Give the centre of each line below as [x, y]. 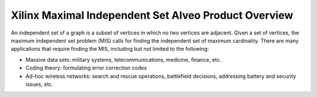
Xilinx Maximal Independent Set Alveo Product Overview [152, 15]
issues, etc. [39, 84]
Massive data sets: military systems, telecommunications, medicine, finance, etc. [123, 60]
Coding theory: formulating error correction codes [86, 68]
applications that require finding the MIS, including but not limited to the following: [110, 49]
